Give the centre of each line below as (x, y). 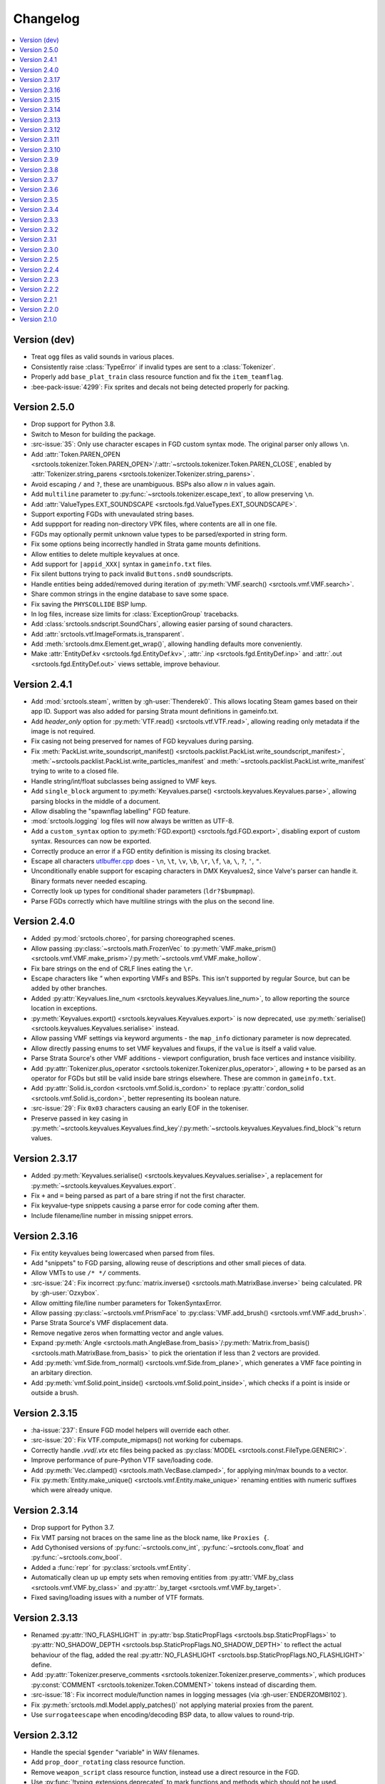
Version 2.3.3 (39, 219)
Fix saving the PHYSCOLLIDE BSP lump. (89, 604)
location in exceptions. (64, 1008)
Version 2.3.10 (40, 149)
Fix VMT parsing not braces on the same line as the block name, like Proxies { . (150, 1537)
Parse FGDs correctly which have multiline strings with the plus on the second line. (153, 901)
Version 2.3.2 (39, 229)
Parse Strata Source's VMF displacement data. (99, 1323)
